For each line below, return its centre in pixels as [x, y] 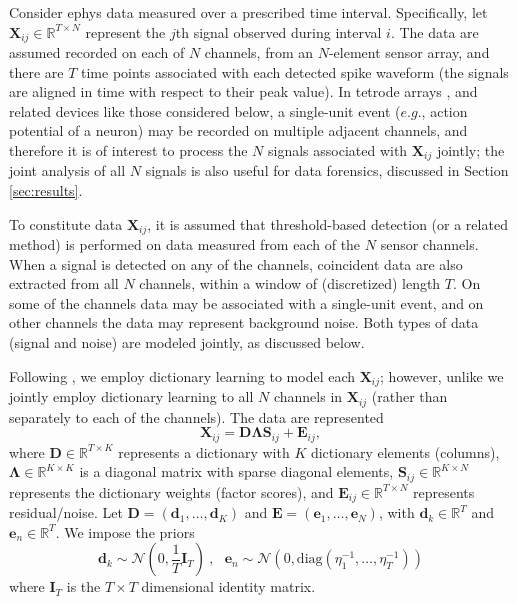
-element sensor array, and [409, 52]
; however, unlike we [442, 375]
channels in [308, 396]
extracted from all [64, 283]
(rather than [409, 396]
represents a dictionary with [204, 451]
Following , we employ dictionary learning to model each [182, 375]
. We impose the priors [125, 531]
